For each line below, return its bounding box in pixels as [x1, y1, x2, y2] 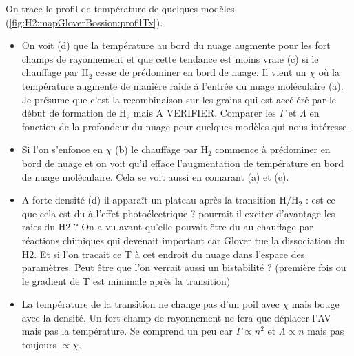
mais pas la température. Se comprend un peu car [21, 324, 233, 338]
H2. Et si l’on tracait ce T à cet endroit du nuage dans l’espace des [21, 246, 305, 261]
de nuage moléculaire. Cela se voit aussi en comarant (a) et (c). [21, 169, 289, 184]
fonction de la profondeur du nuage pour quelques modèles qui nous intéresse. [21, 119, 350, 133]
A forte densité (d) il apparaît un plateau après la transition [21, 192, 276, 207]
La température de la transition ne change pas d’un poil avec [21, 297, 280, 311]
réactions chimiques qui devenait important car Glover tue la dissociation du [21, 233, 345, 247]
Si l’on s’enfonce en [21, 142, 103, 157]
